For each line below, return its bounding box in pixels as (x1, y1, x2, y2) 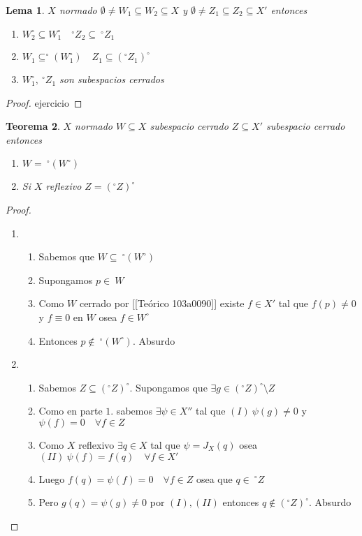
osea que (196, 471, 233, 486)
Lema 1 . (6, 3, 45, 17)
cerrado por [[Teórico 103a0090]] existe (79, 296, 245, 311)
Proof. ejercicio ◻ (6, 95, 82, 110)
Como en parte (38, 403, 103, 418)
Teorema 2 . (6, 119, 60, 133)
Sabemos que (38, 249, 95, 264)
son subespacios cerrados (59, 72, 164, 87)
